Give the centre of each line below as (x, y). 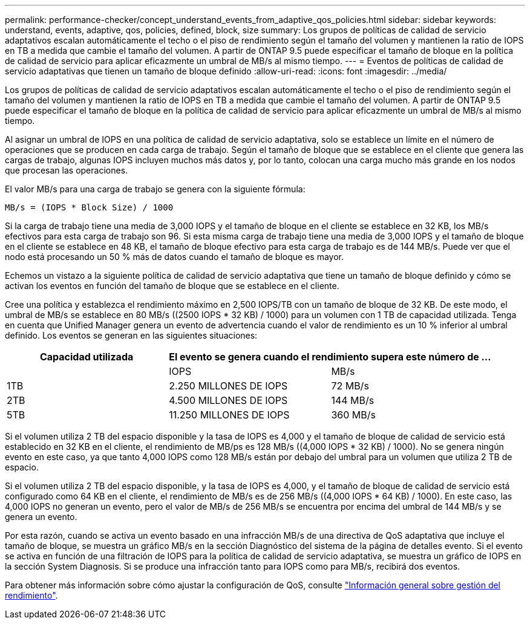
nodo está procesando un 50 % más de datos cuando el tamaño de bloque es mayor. (174, 257)
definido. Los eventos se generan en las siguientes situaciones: (131, 335)
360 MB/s (353, 415)
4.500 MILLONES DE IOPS (228, 400)
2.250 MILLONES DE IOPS (228, 386)
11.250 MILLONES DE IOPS (229, 415)
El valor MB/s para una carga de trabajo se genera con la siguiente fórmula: (155, 189)
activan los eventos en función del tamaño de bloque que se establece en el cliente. (172, 286)
